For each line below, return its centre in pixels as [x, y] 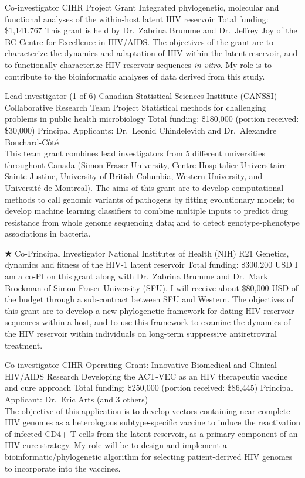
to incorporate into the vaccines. [63, 468]
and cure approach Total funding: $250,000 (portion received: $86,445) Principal [149, 387]
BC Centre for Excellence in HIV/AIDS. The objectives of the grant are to [139, 41]
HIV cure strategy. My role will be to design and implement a [116, 445]
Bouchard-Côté [32, 141]
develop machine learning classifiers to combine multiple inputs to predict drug [147, 211]
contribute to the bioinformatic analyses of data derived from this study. [135, 76]
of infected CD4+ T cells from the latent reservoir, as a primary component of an [151, 433]
